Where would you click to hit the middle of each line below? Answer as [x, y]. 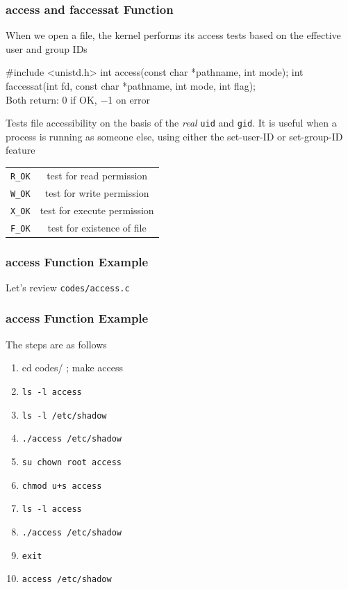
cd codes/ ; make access [73, 368]
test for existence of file [97, 227]
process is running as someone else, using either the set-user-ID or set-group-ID [174, 136]
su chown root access [72, 462]
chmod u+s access [62, 486]
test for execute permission [97, 210]
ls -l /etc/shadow [64, 415]
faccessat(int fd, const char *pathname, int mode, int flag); [131, 86]
